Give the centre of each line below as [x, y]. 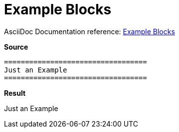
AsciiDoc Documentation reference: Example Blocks [89, 31]
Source [16, 47]
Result [15, 93]
